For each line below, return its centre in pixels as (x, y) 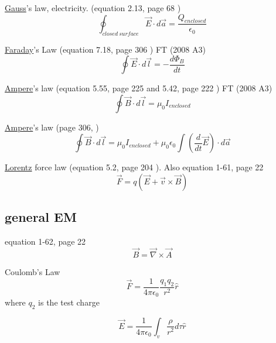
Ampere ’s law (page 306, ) (52, 127)
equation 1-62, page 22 (45, 241)
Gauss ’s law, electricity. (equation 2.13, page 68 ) (93, 8)
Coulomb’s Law (33, 272)
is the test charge (69, 302)
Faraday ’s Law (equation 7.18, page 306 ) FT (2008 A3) (105, 49)
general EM (41, 217)
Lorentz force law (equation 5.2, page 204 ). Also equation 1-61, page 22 (134, 167)
